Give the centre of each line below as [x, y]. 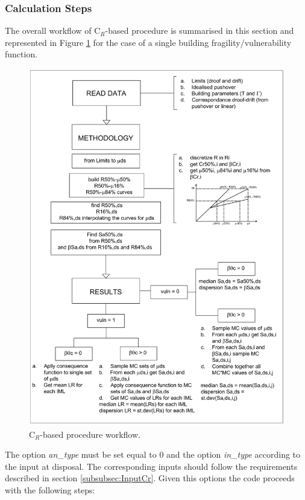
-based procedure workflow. [90, 434]
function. [21, 54]
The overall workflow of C [53, 30]
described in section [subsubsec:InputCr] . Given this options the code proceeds [150, 478]
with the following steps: [50, 489]
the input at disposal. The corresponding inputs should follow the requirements [151, 466]
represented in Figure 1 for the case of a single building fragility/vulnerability [148, 42]
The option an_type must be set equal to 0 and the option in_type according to [153, 454]
